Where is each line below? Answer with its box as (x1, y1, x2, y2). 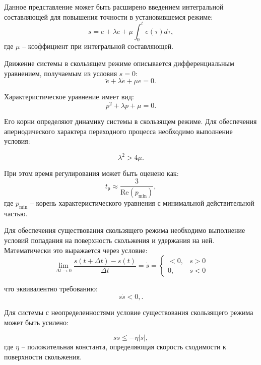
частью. (4, 208, 28, 218)
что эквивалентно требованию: (4, 283, 98, 294)
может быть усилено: (4, 317, 69, 327)
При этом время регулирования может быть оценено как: (4, 168, 179, 178)
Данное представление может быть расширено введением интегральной (4, 2, 224, 12)
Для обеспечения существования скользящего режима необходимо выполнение (4, 225, 245, 235)
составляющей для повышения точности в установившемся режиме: (4, 11, 213, 22)
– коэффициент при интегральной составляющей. (22, 41, 174, 51)
